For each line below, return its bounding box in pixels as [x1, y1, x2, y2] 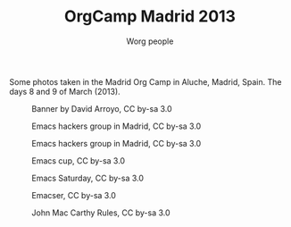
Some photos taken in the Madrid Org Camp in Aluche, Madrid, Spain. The [9, 76, 282, 87]
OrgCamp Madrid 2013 [63, 6, 237, 27]
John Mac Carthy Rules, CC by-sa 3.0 [31, 207, 171, 218]
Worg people [126, 36, 174, 46]
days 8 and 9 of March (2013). [9, 86, 121, 97]
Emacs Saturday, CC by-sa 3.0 [31, 172, 145, 183]
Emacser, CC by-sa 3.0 [31, 189, 116, 200]
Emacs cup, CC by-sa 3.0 [31, 155, 126, 166]
